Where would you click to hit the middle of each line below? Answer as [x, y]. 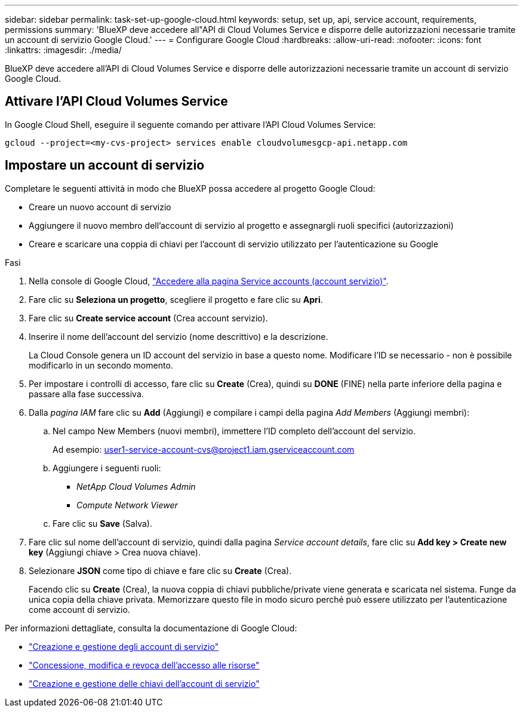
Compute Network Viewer [127, 505]
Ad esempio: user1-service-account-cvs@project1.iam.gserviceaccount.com [204, 449]
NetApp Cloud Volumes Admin [136, 486]
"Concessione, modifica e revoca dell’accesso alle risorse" [144, 665]
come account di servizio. [79, 609]
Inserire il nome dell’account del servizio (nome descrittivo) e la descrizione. [179, 336]
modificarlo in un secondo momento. [101, 365]
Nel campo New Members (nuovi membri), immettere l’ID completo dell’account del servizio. [234, 431]
